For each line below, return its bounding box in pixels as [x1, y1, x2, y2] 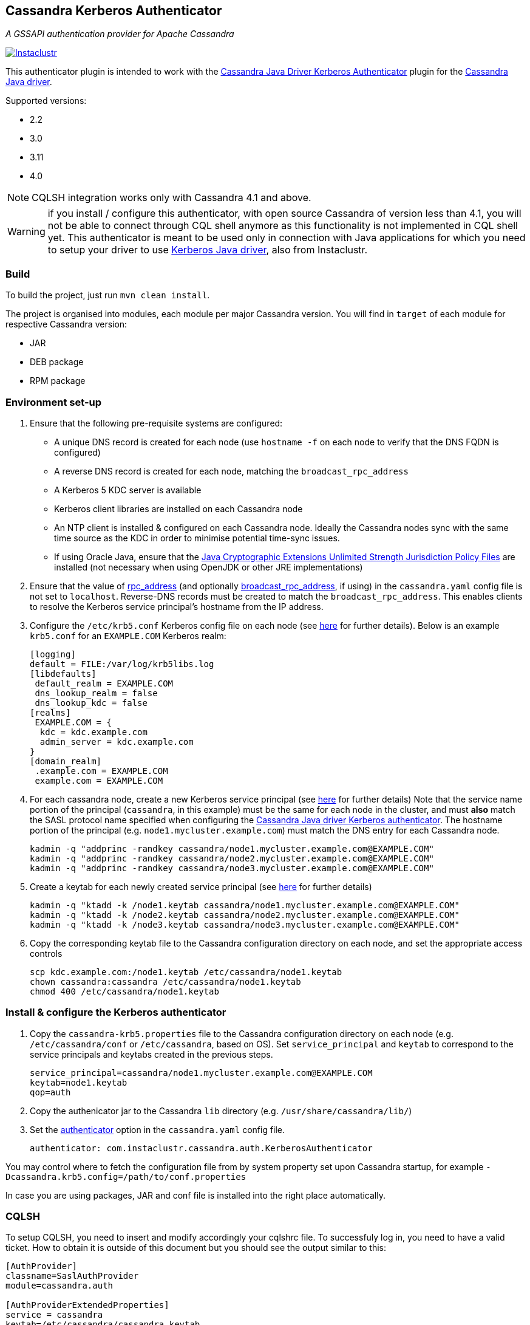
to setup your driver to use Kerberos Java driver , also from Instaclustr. [47, 244, 368, 256]
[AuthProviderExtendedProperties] [5, 1300, 169, 1310]
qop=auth [30, 1087, 71, 1097]
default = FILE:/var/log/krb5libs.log [30, 659, 214, 669]
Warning [7, 225, 46, 238]
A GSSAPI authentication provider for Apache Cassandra [5, 29, 234, 39]
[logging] [30, 649, 76, 659]
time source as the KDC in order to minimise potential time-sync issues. [54, 532, 340, 543]
